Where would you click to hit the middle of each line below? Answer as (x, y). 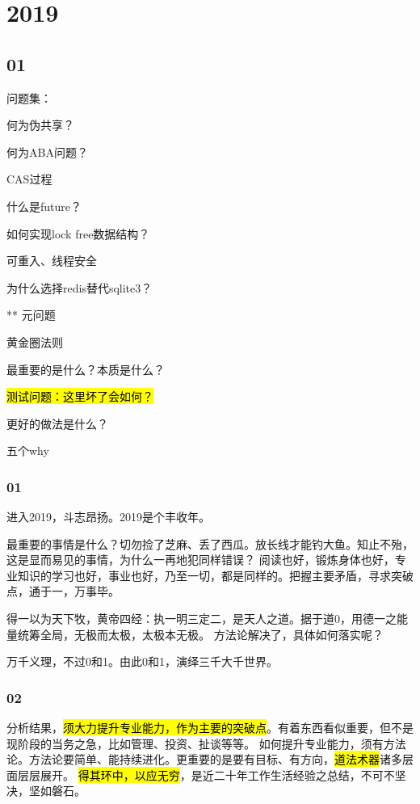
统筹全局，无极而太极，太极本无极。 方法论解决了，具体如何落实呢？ (200, 634)
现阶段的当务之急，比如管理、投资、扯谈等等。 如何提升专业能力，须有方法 (206, 743)
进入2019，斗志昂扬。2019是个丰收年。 (108, 517)
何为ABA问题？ (47, 152)
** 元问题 (31, 315)
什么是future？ (44, 206)
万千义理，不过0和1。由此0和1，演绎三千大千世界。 (142, 661)
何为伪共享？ (40, 125)
